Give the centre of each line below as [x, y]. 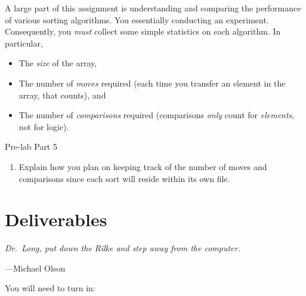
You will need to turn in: [50, 288]
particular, [24, 43]
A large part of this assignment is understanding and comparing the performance [153, 8]
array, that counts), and [62, 95]
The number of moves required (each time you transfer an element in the [152, 83]
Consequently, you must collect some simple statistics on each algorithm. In [143, 31]
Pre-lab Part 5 [31, 147]
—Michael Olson [35, 268]
